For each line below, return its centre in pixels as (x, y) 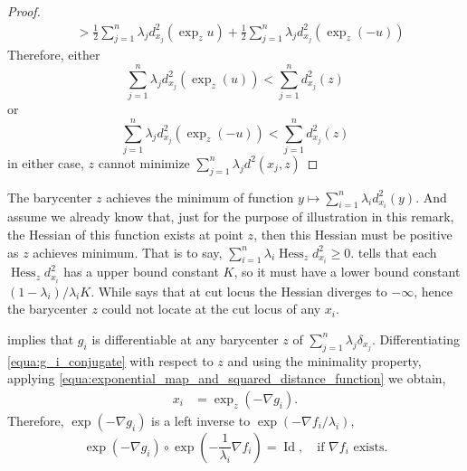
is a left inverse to (201, 420)
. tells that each (394, 252)
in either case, (46, 162)
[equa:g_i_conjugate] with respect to (110, 360)
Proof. (24, 11)
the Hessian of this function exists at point (125, 235)
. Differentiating (415, 339)
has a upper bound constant (141, 272)
